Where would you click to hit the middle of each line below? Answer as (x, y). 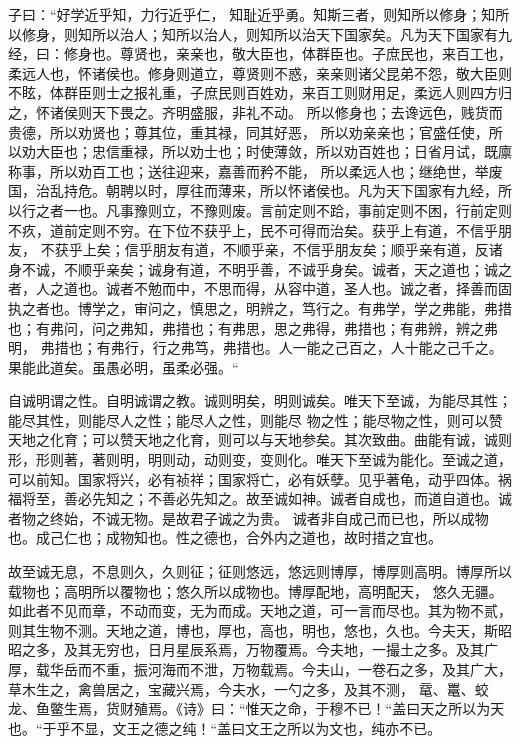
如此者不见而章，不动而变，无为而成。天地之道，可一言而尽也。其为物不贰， (260, 610)
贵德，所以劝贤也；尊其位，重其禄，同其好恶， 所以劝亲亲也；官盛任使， (248, 131)
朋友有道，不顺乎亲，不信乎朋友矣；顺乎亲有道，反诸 (327, 249)
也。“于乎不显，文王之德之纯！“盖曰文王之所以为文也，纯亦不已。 (225, 727)
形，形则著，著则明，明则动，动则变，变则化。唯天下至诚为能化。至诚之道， (260, 459)
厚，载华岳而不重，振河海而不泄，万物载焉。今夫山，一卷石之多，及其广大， (260, 669)
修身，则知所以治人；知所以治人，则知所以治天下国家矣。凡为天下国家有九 (266, 33)
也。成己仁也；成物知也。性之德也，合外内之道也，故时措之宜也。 (225, 537)
